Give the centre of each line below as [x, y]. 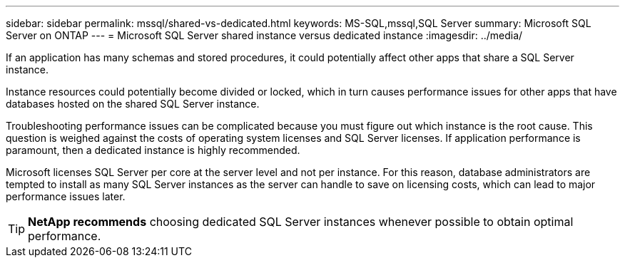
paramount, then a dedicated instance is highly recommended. [153, 150]
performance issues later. [66, 196]
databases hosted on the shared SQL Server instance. [133, 104]
